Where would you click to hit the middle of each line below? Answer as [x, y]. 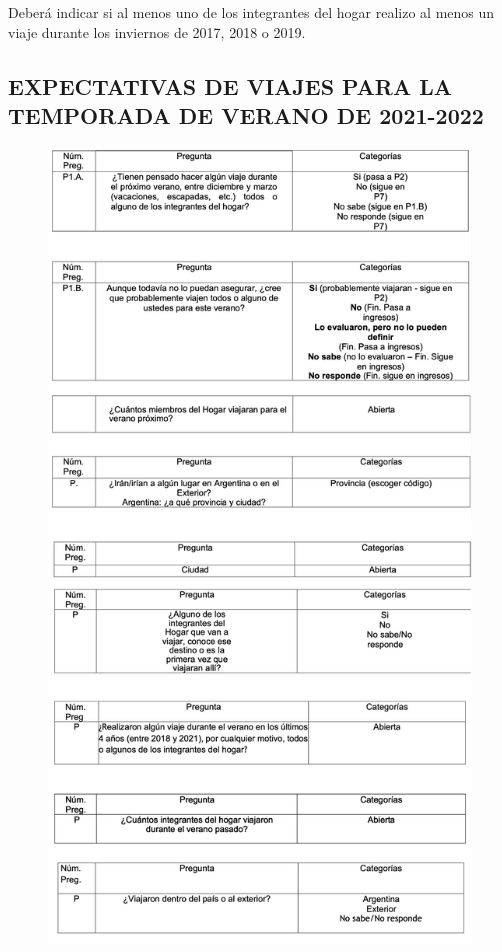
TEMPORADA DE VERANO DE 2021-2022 [246, 114]
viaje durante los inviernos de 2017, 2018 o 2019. [157, 31]
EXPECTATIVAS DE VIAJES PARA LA [230, 85]
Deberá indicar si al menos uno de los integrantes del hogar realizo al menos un [251, 12]
